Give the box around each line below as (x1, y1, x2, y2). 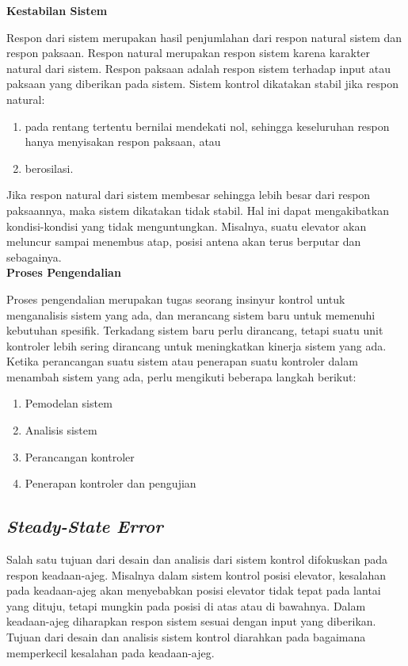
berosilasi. (25, 159, 74, 176)
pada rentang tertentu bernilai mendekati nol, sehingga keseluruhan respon (25, 117, 390, 134)
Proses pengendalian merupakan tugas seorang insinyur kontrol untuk (6, 290, 345, 307)
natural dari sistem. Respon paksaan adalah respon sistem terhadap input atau (6, 59, 391, 76)
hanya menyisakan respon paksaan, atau (25, 133, 221, 150)
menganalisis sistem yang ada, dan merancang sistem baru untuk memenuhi (6, 306, 376, 323)
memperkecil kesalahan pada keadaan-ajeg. (6, 644, 215, 660)
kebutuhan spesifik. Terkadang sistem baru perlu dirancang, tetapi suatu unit (6, 322, 383, 339)
